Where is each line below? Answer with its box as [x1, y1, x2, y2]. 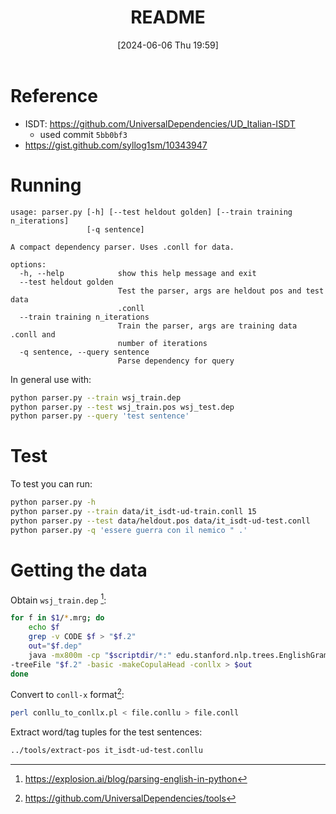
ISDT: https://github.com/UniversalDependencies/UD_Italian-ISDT [24, 117, 296, 130]
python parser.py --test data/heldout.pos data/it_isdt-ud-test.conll [10, 516, 311, 526]
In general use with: [10, 373, 92, 385]
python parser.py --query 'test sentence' [10, 411, 190, 421]
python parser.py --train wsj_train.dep [10, 392, 182, 403]
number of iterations [117, 338, 208, 348]
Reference [10, 84, 98, 107]
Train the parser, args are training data [117, 321, 298, 331]
